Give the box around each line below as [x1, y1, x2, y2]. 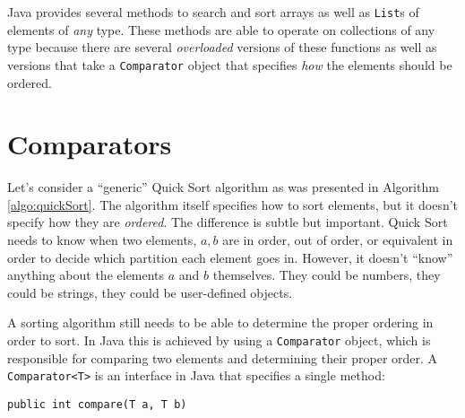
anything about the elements [7, 266, 165, 284]
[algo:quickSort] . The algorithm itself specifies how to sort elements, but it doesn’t [7, 195, 459, 213]
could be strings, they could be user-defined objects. [7, 283, 293, 301]
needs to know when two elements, [7, 231, 197, 248]
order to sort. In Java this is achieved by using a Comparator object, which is [7, 330, 431, 349]
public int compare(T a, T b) [7, 397, 187, 411]
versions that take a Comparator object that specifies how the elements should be [7, 55, 452, 74]
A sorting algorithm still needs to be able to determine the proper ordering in [7, 313, 434, 332]
